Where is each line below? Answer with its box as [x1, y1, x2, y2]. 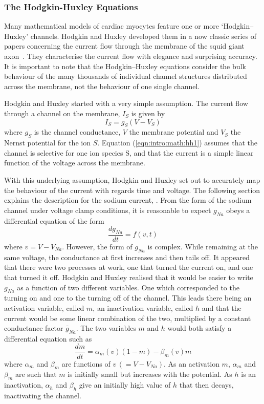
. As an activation [163, 358, 219, 369]
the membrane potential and [129, 126, 218, 137]
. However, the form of [62, 241, 133, 251]
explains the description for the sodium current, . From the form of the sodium [4, 195, 252, 205]
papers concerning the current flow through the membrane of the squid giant [4, 40, 245, 51]
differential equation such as [4, 333, 92, 344]
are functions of [61, 358, 111, 369]
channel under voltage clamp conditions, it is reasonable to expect [4, 204, 211, 215]
